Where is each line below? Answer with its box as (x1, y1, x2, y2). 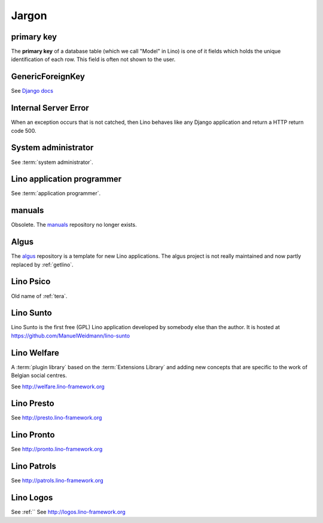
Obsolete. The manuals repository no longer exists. (11, 221, 137, 229)
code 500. (11, 127, 36, 134)
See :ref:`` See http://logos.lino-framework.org (11, 509, 126, 516)
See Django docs (11, 87, 54, 95)
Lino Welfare (11, 348, 60, 358)
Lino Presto (11, 399, 54, 409)
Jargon (11, 9, 47, 22)
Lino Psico (11, 276, 51, 287)
